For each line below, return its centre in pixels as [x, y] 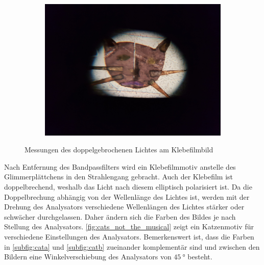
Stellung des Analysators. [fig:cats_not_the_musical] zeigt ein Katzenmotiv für [129, 227]
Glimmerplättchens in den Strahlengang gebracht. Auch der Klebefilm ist [119, 177]
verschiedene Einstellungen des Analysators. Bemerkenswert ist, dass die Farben [129, 236]
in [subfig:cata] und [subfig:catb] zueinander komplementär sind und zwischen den [132, 246]
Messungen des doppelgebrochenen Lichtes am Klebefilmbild [119, 150]
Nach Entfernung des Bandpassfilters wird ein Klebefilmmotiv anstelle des [120, 166]
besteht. [200, 257]
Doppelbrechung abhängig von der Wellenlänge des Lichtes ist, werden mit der [127, 196]
